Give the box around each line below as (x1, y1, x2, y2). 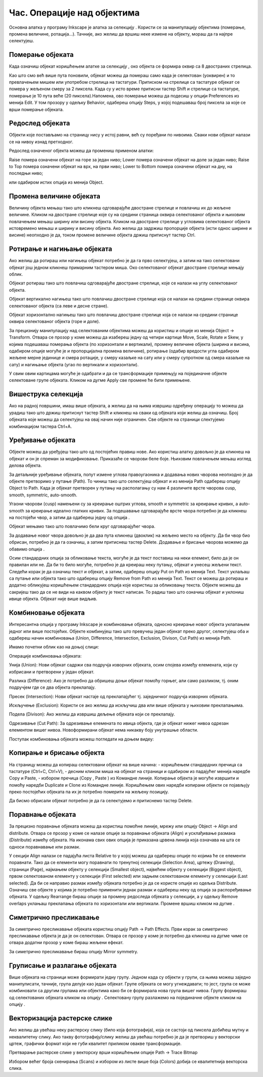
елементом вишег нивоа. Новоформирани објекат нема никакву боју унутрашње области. (9, 727, 198, 733)
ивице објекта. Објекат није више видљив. (9, 596, 97, 602)
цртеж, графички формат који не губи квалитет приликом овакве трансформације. (9, 1040, 182, 1046)
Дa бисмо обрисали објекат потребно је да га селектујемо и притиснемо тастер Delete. (9, 798, 193, 804)
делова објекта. (9, 463, 42, 469)
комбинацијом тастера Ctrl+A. (9, 423, 72, 429)
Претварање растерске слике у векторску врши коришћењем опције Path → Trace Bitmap (9, 1050, 198, 1056)
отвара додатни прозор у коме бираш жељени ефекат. (9, 940, 124, 945)
